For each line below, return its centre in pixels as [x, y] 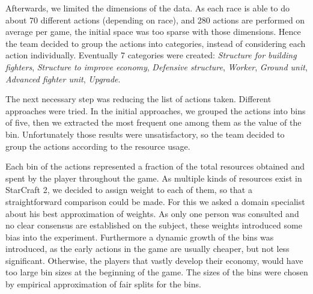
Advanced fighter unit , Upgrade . [63, 78]
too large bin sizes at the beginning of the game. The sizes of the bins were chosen [157, 272]
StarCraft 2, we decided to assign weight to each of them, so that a [129, 190]
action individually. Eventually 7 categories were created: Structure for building [151, 55]
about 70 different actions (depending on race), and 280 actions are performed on [155, 20]
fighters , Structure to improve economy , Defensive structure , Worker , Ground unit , [156, 66]
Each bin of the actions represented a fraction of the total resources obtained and [155, 166]
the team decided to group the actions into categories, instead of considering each [156, 43]
